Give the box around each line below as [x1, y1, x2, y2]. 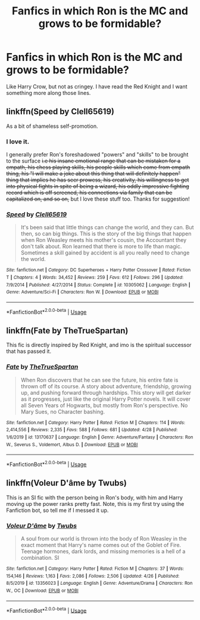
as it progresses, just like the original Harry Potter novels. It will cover [20, 395, 191, 403]
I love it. [6, 137, 30, 146]
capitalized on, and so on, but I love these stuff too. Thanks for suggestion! [6, 195, 190, 202]
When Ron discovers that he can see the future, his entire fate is [20, 376, 179, 383]
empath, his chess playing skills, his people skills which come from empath [6, 164, 190, 171]
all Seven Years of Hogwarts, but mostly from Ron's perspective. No [20, 401, 188, 409]
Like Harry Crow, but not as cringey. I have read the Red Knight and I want [6, 82, 187, 90]
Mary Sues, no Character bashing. [20, 408, 105, 415]
